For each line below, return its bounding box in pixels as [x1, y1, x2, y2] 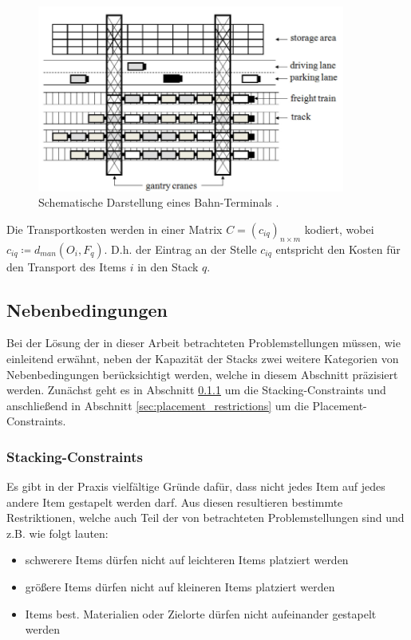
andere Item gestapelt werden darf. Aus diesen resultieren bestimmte [6, 493, 343, 510]
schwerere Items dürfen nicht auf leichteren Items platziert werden [25, 551, 349, 568]
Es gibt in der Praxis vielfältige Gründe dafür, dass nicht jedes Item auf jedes [6, 478, 385, 495]
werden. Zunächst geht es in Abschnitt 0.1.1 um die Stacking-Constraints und [6, 381, 386, 398]
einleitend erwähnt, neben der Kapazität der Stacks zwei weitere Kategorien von [6, 350, 399, 366]
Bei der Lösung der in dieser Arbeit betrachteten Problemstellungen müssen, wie [6, 334, 401, 351]
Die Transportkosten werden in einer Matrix [6, 220, 223, 237]
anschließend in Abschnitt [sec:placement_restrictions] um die [6, 397, 309, 413]
